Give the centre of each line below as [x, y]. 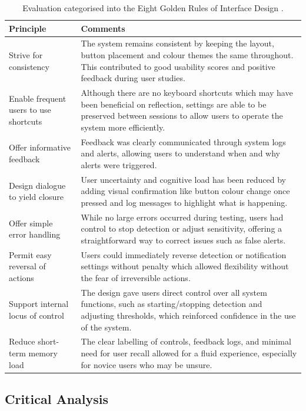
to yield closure [36, 197]
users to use [30, 110]
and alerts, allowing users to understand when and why [180, 153]
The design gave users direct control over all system [174, 292]
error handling [35, 234]
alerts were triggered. [119, 164]
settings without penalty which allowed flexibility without [185, 266]
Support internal [39, 304]
